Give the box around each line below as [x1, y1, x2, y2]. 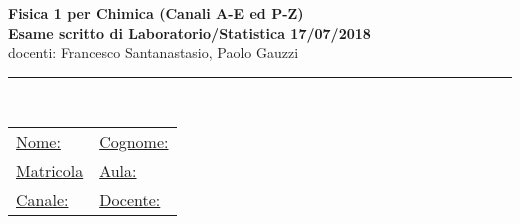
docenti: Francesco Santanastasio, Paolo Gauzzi [8, 42, 299, 63]
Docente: [99, 188, 161, 212]
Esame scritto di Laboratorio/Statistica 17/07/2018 [8, 22, 371, 43]
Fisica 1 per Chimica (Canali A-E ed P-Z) [8, 3, 304, 23]
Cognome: [99, 130, 169, 154]
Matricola [16, 159, 84, 183]
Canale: [16, 188, 69, 212]
